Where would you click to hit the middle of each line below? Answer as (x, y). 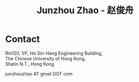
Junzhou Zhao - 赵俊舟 (85, 10)
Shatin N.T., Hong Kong (30, 64)
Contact (23, 39)
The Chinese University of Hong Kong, (46, 58)
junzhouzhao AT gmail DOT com (39, 73)
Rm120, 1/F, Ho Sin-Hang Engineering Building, (54, 53)
